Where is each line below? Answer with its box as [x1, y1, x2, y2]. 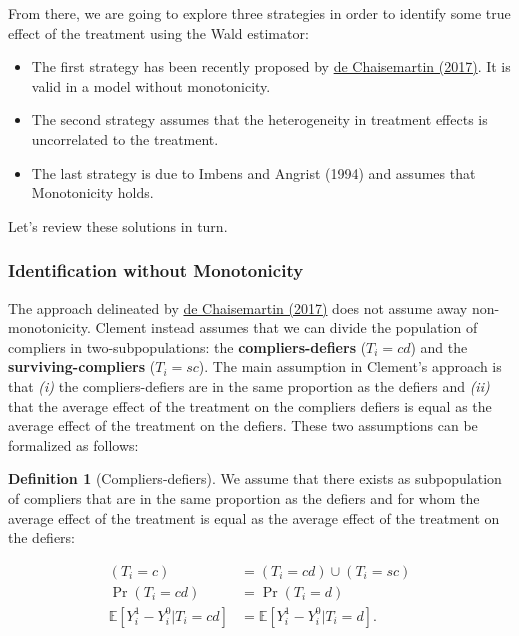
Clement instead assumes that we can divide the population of [95, 317, 478, 338]
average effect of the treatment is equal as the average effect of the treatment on [8, 507, 500, 528]
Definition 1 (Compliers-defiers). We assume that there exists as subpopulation [8, 468, 502, 489]
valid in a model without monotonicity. [31, 75, 271, 96]
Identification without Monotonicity [8, 258, 304, 283]
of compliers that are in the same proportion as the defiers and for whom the [8, 487, 480, 508]
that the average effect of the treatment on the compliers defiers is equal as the [8, 395, 492, 416]
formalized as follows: [8, 434, 139, 455]
